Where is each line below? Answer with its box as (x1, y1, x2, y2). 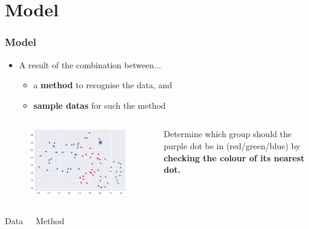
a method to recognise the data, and (33, 79, 172, 91)
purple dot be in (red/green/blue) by (164, 139, 301, 152)
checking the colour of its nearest (164, 151, 305, 164)
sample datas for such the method (33, 98, 166, 111)
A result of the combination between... (19, 58, 161, 71)
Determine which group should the (164, 127, 292, 140)
